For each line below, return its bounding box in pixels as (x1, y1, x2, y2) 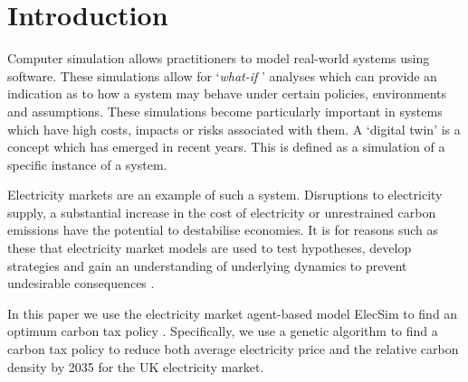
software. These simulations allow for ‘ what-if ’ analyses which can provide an (7, 66, 437, 85)
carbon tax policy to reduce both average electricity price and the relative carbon (7, 340, 459, 359)
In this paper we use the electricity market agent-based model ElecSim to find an (7, 303, 458, 322)
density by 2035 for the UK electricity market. (7, 357, 264, 376)
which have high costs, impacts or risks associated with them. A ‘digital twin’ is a (7, 119, 461, 138)
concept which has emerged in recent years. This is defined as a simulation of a (7, 137, 445, 156)
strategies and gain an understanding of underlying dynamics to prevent (7, 256, 407, 275)
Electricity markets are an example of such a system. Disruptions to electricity (7, 185, 443, 204)
